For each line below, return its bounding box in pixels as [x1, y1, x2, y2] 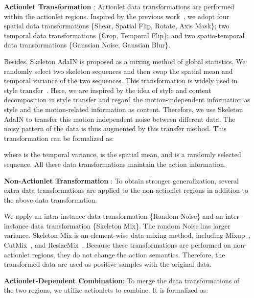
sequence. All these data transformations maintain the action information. [4, 159, 226, 169]
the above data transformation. [4, 194, 97, 205]
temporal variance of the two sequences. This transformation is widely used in [4, 75, 238, 86]
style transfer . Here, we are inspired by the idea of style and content [4, 85, 211, 95]
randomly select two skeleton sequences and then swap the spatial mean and [4, 66, 233, 76]
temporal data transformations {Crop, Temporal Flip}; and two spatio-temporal [4, 30, 245, 40]
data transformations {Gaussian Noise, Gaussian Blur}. [4, 40, 170, 50]
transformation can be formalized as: [4, 133, 114, 143]
